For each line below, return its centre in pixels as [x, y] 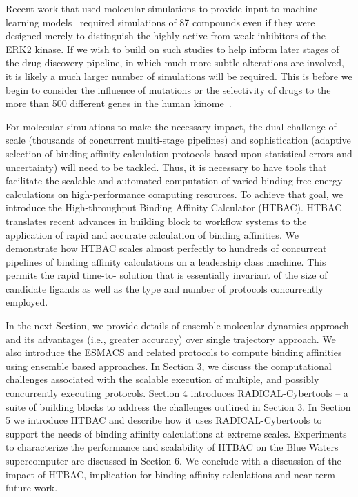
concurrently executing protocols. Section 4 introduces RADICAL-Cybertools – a [177, 393]
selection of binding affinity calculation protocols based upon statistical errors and [179, 153]
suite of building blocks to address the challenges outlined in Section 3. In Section [178, 406]
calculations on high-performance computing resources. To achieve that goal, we [175, 194]
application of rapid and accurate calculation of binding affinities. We [152, 234]
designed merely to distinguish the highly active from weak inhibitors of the [166, 36]
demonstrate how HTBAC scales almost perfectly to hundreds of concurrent [166, 248]
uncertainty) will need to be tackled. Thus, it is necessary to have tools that [166, 167]
